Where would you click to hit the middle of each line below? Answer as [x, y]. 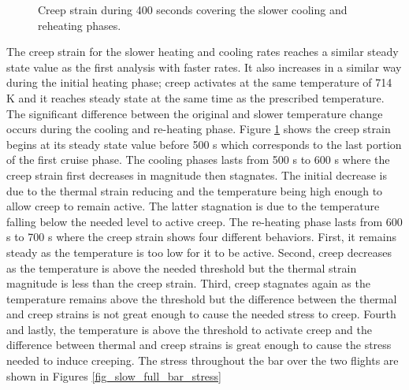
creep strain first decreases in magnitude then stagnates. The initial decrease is [197, 175]
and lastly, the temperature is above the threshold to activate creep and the [189, 329]
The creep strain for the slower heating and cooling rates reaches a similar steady [203, 52]
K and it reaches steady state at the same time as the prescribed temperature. [195, 97]
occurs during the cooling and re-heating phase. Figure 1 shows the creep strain [199, 129]
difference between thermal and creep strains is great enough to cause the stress [199, 345]
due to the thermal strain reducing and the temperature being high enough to [195, 190]
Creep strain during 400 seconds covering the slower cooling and [193, 9]
